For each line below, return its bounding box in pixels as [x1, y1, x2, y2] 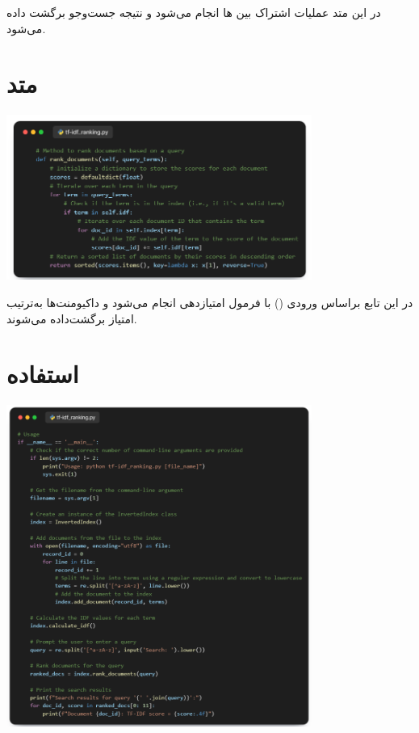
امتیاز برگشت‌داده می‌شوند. [6, 310, 137, 326]
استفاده [6, 357, 79, 390]
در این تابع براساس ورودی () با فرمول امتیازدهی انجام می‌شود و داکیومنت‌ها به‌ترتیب [6, 293, 413, 310]
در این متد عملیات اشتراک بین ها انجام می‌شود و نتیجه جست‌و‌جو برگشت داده [6, 4, 381, 20]
